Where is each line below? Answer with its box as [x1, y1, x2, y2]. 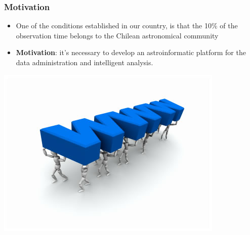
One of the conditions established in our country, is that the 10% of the [16, 20, 238, 31]
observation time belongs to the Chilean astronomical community [16, 30, 219, 40]
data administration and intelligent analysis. [16, 57, 153, 67]
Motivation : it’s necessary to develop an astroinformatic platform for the [16, 47, 246, 58]
